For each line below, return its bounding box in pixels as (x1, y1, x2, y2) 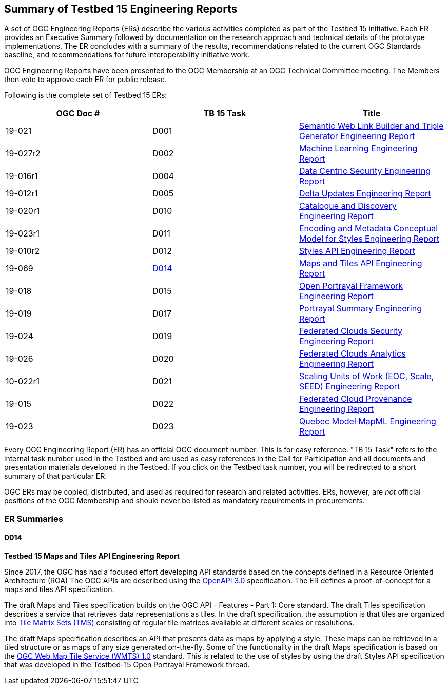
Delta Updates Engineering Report (299, 188, 431, 199)
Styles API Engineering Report (299, 246, 416, 257)
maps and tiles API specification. (4, 585, 114, 594)
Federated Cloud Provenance (299, 393, 412, 404)
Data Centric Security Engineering (299, 166, 431, 176)
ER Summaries (4, 513, 63, 524)
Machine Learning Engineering (299, 143, 418, 154)
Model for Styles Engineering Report (299, 233, 440, 244)
